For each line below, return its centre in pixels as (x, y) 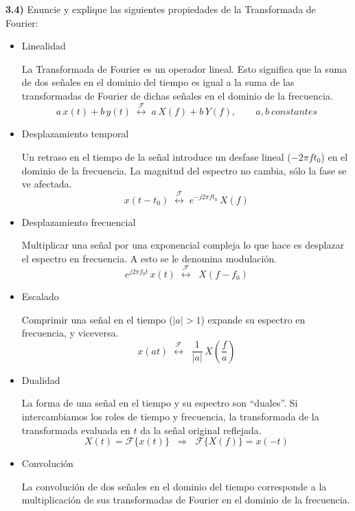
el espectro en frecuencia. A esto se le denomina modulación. (149, 258)
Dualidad (41, 379)
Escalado (40, 296)
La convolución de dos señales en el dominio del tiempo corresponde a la (174, 486)
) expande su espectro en (253, 319)
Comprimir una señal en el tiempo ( (97, 319)
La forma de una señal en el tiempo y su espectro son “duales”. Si (160, 403)
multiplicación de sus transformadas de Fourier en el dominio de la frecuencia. (186, 500)
